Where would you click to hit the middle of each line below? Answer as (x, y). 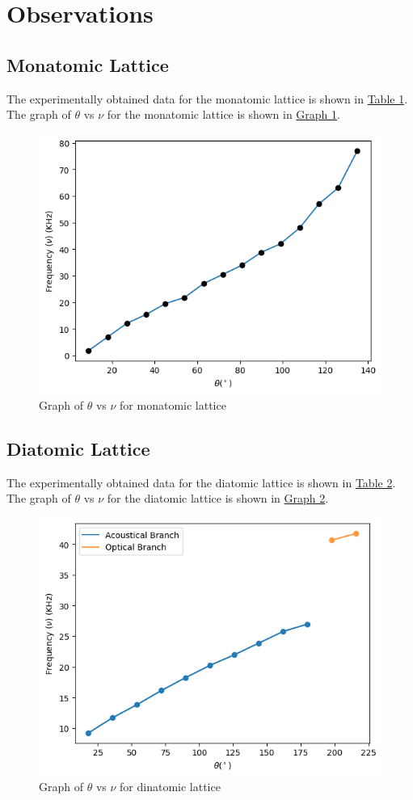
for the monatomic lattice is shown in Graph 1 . (223, 114)
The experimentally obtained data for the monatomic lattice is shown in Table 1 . (207, 98)
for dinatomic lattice (170, 787)
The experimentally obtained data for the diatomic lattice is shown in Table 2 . (201, 482)
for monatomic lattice (173, 404)
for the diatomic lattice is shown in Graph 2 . (218, 498)
